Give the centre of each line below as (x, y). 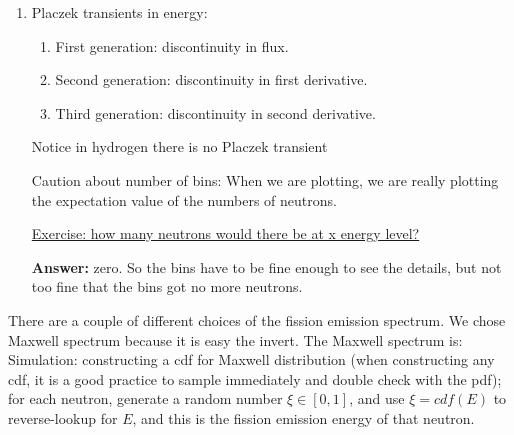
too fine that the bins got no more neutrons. (167, 286)
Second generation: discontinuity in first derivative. (211, 79)
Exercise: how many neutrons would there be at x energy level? (225, 233)
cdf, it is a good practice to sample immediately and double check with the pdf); (255, 378)
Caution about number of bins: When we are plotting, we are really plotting (265, 179)
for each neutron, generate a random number (145, 398)
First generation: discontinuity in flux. (172, 45)
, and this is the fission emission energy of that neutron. (303, 417)
